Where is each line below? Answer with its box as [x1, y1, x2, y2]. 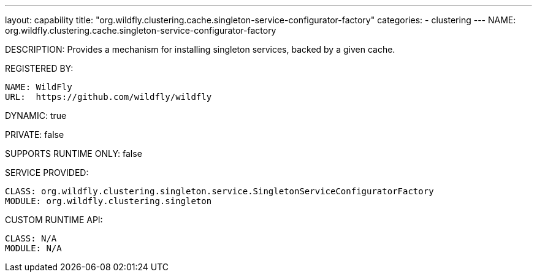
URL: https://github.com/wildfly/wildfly [5, 92, 212, 102]
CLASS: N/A [5, 233, 57, 243]
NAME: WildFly [5, 82, 72, 92]
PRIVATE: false [5, 129, 64, 140]
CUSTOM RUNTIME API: [5, 214, 103, 225]
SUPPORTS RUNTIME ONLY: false [5, 148, 142, 159]
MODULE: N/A [5, 243, 62, 253]
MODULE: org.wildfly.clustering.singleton [5, 196, 212, 206]
